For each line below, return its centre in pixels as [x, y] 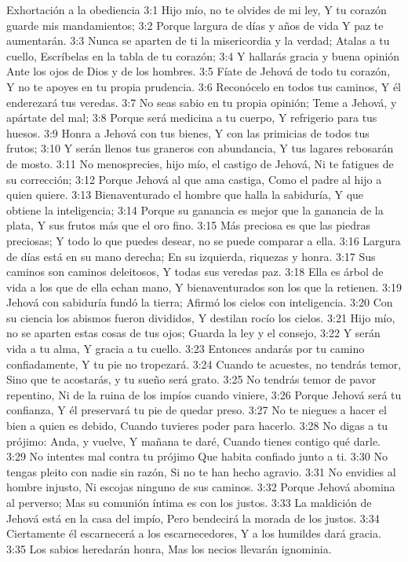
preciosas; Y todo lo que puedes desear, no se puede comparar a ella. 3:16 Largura [204, 240]
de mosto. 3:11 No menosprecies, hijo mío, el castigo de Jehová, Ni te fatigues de [200, 163]
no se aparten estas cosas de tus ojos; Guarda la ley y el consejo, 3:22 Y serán [193, 333]
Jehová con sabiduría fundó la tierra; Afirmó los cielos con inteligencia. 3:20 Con [200, 302]
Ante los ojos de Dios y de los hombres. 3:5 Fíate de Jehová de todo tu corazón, [199, 71]
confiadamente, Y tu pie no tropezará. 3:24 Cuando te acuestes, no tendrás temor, [204, 364]
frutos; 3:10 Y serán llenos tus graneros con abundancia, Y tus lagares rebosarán [200, 148]
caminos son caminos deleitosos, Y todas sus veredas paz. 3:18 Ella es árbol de [195, 272]
